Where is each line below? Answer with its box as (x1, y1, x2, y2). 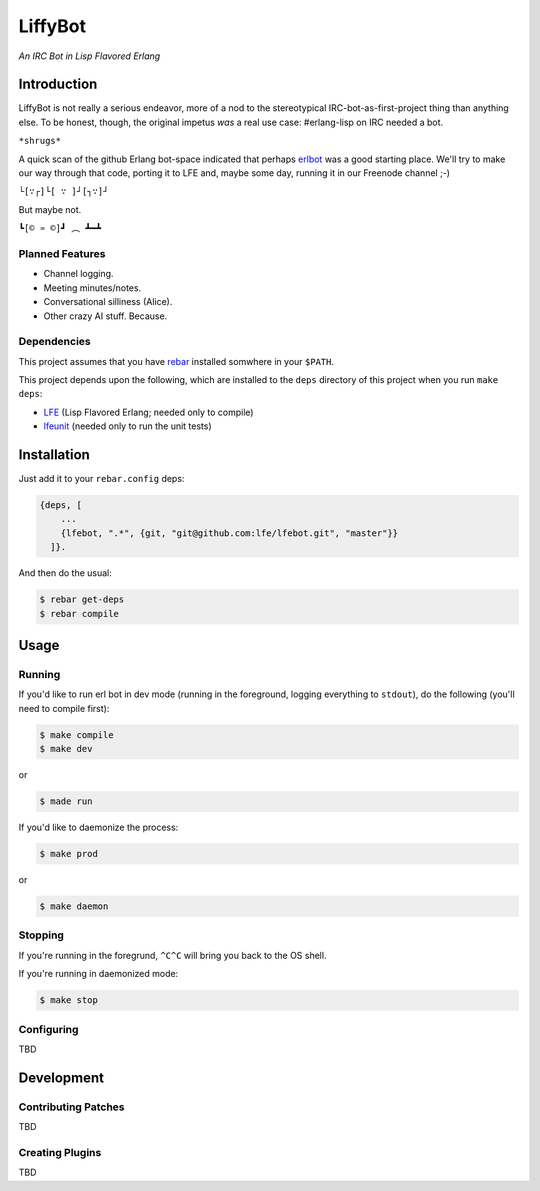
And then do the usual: (18, 567, 112, 579)
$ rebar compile (39, 608, 120, 619)
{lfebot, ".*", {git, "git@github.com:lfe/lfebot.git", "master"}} (60, 527, 399, 539)
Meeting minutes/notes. (43, 281, 142, 294)
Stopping (18, 928, 65, 942)
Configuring (18, 1022, 79, 1036)
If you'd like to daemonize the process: (18, 821, 179, 834)
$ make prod (39, 848, 99, 860)
